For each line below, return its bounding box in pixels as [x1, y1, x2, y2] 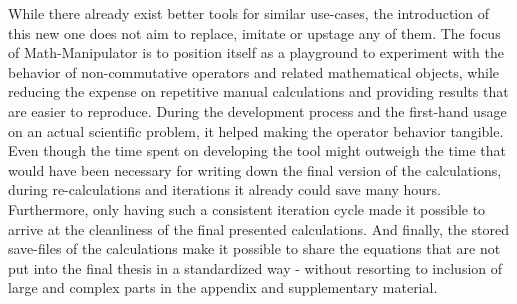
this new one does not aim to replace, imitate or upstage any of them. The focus [8, 22, 501, 43]
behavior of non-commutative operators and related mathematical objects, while [8, 61, 500, 82]
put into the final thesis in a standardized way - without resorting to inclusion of [8, 257, 503, 278]
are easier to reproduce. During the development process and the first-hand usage [8, 100, 507, 121]
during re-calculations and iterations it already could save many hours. [8, 179, 441, 200]
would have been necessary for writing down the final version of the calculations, [8, 159, 502, 180]
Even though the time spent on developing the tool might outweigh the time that [8, 140, 507, 161]
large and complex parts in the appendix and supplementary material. [8, 277, 438, 298]
